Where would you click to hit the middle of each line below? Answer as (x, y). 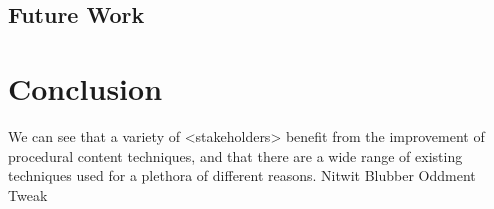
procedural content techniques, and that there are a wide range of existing (235, 155)
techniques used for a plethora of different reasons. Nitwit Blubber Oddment (242, 175)
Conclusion (85, 87)
